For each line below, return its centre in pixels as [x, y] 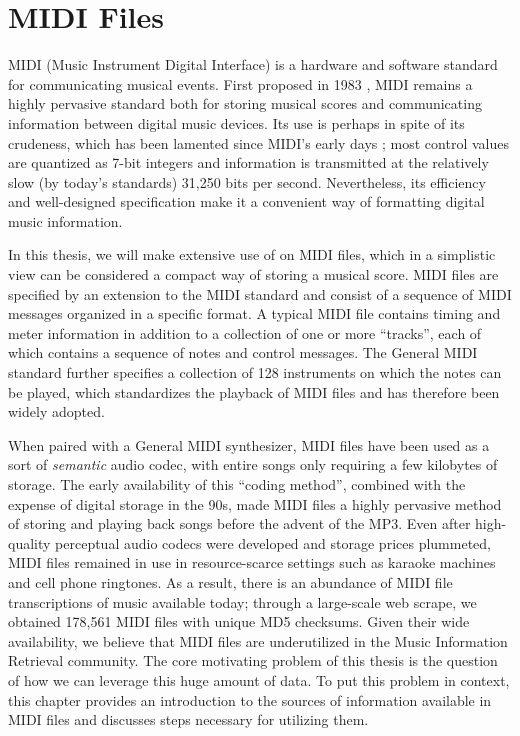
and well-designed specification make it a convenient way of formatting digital [246, 201]
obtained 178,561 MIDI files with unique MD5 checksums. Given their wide [239, 621]
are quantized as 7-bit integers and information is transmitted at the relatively [248, 162]
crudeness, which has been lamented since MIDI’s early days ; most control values [258, 142]
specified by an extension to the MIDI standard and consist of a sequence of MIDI [260, 293]
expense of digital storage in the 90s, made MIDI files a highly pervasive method [255, 503]
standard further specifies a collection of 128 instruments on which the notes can [255, 372]
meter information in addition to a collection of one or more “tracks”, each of [245, 332]
